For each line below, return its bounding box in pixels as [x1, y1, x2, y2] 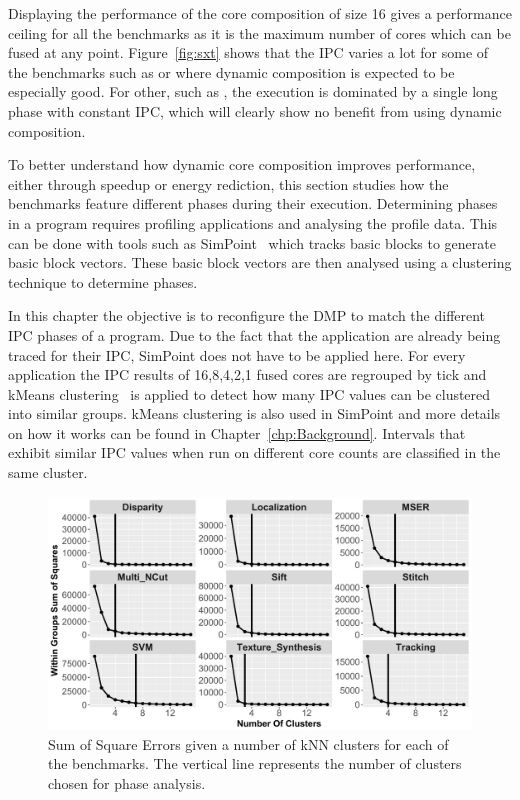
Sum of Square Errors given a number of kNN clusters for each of [48, 733, 449, 754]
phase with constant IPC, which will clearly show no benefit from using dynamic [8, 100, 502, 121]
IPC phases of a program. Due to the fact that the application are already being [8, 324, 501, 345]
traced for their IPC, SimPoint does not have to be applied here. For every [8, 344, 466, 365]
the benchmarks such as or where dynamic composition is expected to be [8, 61, 455, 82]
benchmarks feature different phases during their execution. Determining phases [8, 193, 498, 214]
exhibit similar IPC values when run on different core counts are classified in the [8, 442, 501, 463]
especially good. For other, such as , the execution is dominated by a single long [8, 81, 498, 102]
